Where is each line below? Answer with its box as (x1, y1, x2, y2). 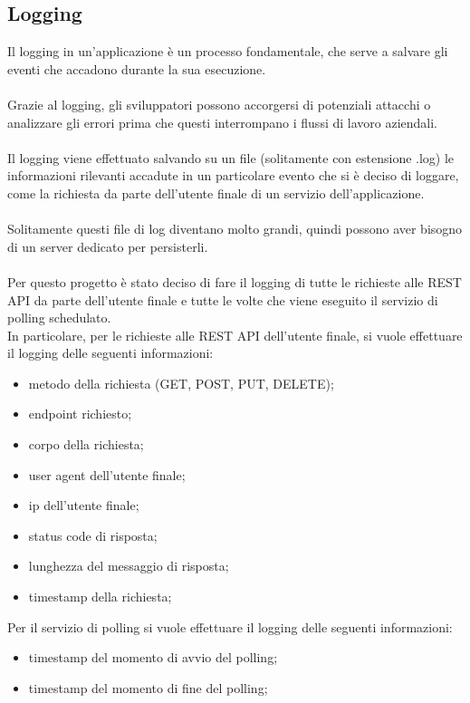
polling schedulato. (7, 308, 111, 327)
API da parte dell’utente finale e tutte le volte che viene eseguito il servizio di (7, 290, 438, 309)
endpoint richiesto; (28, 404, 132, 423)
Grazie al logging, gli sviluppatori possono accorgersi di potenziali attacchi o (7, 94, 431, 113)
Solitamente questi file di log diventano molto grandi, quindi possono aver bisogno (7, 219, 463, 238)
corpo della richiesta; (28, 435, 144, 454)
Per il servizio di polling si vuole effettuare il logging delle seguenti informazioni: (7, 617, 453, 636)
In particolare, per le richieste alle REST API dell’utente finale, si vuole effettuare (7, 325, 463, 344)
